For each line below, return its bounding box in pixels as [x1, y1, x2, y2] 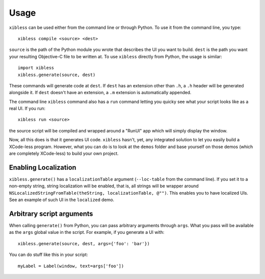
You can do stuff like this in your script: [9, 252, 88, 257]
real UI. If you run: [9, 105, 46, 111]
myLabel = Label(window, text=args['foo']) [18, 263, 124, 269]
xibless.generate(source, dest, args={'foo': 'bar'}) [18, 241, 150, 246]
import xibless [18, 65, 54, 71]
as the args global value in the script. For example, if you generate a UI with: [9, 229, 164, 235]
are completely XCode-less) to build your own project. [9, 151, 119, 156]
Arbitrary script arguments [9, 209, 93, 218]
